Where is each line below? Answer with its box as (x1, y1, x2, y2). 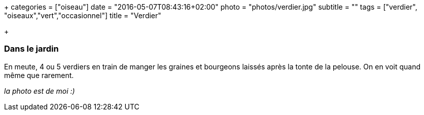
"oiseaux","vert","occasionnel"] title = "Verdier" (4, 11, 161, 20)
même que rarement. (4, 70, 74, 80)
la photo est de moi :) (4, 86, 75, 95)
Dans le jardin (4, 44, 59, 54)
